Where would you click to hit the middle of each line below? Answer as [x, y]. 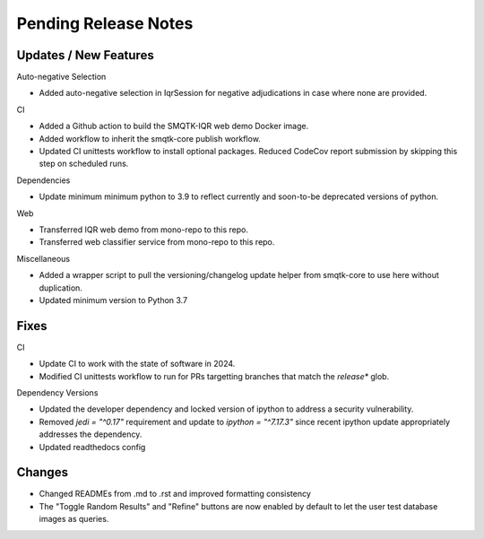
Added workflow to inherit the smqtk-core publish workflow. [150, 138]
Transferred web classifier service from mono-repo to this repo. [157, 242]
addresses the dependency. [91, 434]
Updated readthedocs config [92, 447]
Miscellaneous [43, 258]
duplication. [60, 288]
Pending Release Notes [105, 23]
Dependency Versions [57, 393]
